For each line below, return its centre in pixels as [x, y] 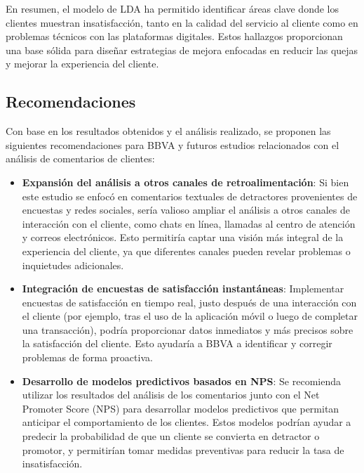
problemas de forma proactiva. [87, 357]
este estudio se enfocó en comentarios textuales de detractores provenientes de [190, 196]
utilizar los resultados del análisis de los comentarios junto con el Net [171, 395]
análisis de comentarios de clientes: [80, 158]
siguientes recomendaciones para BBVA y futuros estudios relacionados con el [173, 144]
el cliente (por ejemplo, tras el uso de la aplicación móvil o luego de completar [190, 316]
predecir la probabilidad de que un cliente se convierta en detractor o [171, 436]
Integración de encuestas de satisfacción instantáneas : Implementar [183, 289]
